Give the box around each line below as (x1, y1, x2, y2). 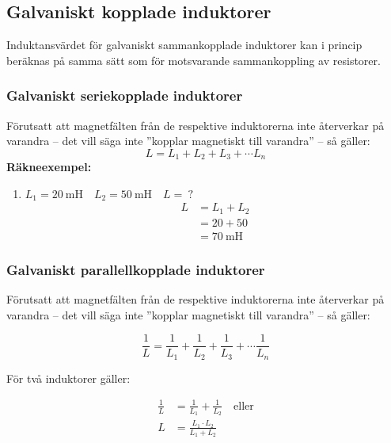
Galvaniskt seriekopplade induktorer (6, 86, 243, 105)
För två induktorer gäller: (6, 369, 131, 386)
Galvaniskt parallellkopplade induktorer (6, 259, 265, 279)
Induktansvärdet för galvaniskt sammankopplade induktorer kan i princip (6, 36, 363, 53)
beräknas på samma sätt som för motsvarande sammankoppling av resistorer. (6, 52, 381, 68)
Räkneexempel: (6, 158, 92, 175)
